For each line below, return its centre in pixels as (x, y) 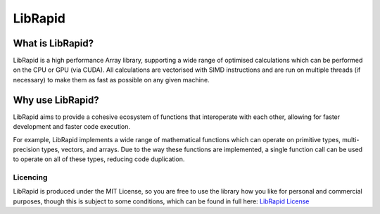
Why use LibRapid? (56, 100)
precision (26, 149)
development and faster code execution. (71, 127)
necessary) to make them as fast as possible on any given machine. (112, 80)
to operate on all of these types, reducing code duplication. (99, 159)
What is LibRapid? (53, 43)
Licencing (30, 177)
